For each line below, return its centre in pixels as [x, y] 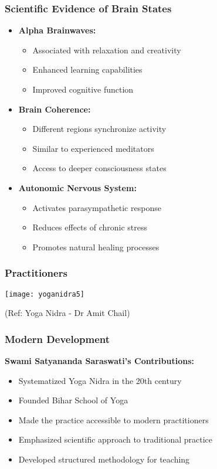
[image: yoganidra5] [45, 294]
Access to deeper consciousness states [99, 168]
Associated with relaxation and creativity [107, 50]
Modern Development [57, 339]
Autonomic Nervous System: [77, 187]
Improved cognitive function [83, 89]
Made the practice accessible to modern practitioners [113, 419]
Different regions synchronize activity [99, 129]
